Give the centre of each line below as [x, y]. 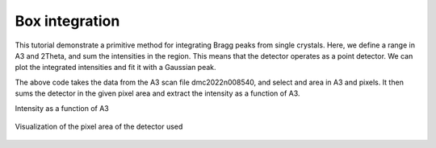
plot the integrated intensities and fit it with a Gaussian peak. [116, 68]
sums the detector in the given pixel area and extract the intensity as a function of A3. [157, 93]
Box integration [67, 21]
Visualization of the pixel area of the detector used [99, 126]
